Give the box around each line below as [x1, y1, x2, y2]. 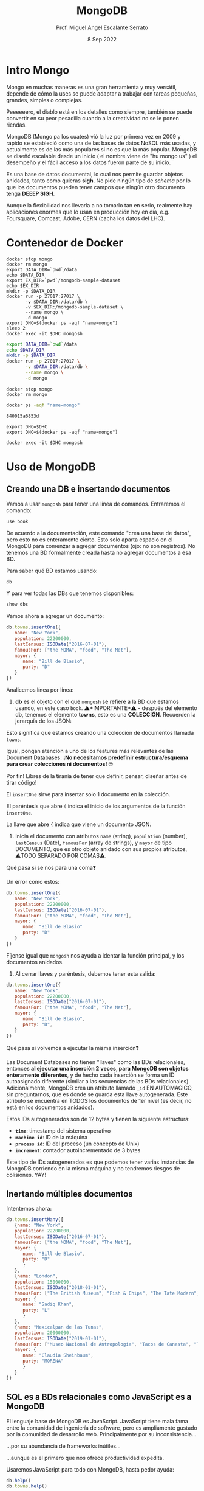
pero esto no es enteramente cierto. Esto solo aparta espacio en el [6, 536, 173, 543]
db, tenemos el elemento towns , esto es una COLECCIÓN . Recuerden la [15, 711, 196, 718]
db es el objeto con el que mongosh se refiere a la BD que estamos [15, 698, 179, 705]
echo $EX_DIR [6, 282, 39, 289]
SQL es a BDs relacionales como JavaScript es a [6, 1392, 192, 1402]
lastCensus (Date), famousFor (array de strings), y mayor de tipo [15, 839, 172, 846]
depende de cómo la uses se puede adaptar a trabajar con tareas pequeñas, [6, 89, 198, 97]
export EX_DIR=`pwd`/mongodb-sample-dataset [6, 277, 121, 283]
